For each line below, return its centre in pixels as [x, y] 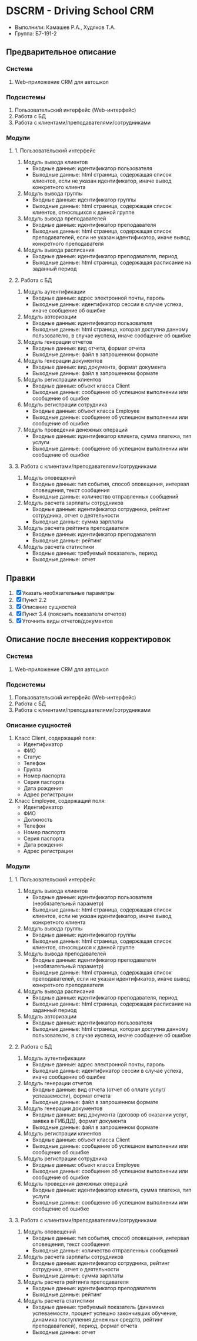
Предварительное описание [61, 52]
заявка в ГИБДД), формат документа [79, 1121]
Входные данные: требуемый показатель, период [95, 553]
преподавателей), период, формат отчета [85, 1326]
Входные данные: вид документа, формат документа [99, 367]
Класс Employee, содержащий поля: [60, 801]
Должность [38, 820]
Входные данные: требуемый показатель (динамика [98, 1307]
